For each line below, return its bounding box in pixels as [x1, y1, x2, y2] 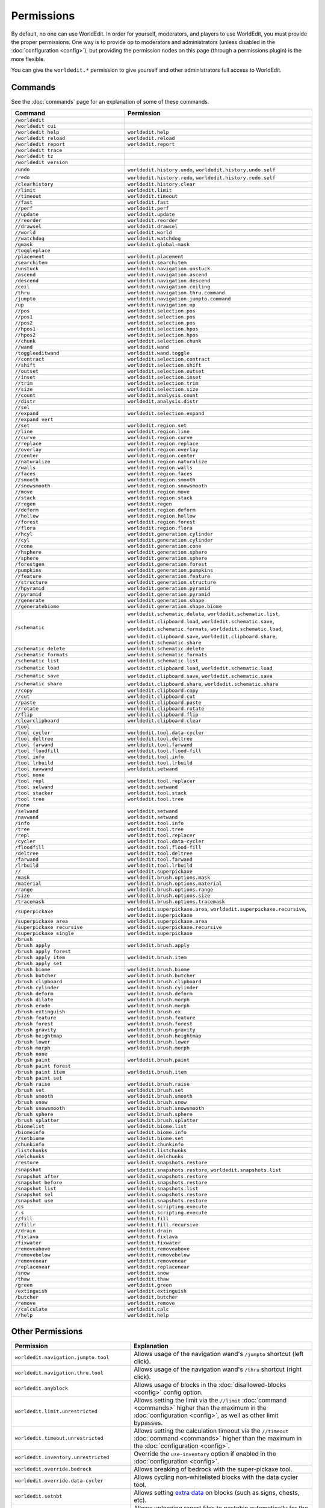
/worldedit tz [14, 153, 54, 160]
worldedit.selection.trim [127, 380, 199, 387]
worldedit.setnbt [14, 1493, 63, 1500]
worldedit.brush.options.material [127, 881, 222, 887]
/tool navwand [14, 766, 54, 772]
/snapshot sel [14, 1191, 54, 1198]
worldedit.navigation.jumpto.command [127, 296, 231, 302]
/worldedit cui [14, 123, 57, 130]
